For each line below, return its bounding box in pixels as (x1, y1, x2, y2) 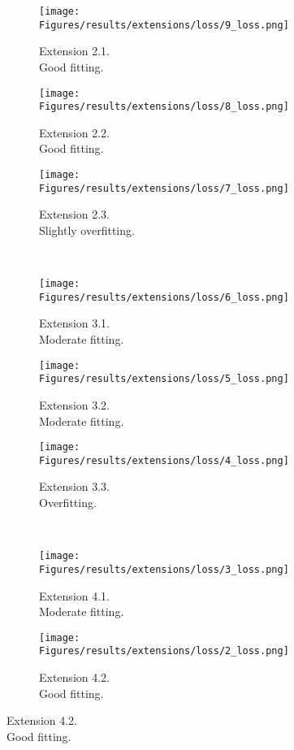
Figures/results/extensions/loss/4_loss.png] (39, 454, 289, 466)
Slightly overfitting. (39, 221, 135, 238)
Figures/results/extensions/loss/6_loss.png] (39, 291, 289, 303)
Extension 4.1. (39, 587, 110, 604)
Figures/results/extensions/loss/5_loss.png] (39, 373, 289, 385)
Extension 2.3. (39, 206, 110, 223)
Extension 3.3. (39, 478, 110, 495)
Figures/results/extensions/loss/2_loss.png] (39, 645, 289, 657)
